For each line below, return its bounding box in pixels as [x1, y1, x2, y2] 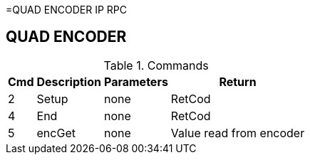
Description [36, 74, 101, 89]
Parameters [103, 74, 168, 89]
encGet [36, 125, 76, 140]
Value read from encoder [170, 125, 305, 140]
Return [219, 74, 257, 89]
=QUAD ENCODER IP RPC [6, 4, 127, 16]
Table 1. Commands [103, 58, 209, 73]
